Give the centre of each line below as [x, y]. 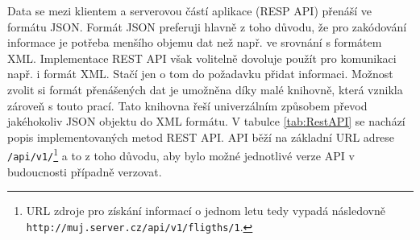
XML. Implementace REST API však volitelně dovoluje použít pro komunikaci [202, 58]
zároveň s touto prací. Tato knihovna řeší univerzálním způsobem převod [187, 105]
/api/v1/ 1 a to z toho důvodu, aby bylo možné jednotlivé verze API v [181, 154]
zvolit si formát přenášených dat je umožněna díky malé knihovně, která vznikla [205, 89]
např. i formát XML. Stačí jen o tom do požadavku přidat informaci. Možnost [200, 74]
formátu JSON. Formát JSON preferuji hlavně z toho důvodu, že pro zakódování [207, 26]
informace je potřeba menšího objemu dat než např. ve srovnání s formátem [195, 42]
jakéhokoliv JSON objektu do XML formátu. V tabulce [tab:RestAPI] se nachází [206, 121]
